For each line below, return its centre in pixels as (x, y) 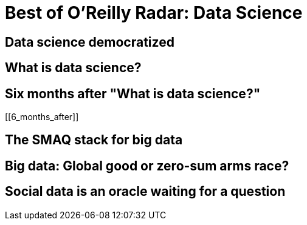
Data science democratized (90, 42)
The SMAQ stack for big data (94, 140)
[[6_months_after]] (42, 117)
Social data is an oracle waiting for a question (145, 192)
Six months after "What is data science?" (133, 93)
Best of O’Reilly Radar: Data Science (154, 13)
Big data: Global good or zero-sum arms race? (147, 166)
